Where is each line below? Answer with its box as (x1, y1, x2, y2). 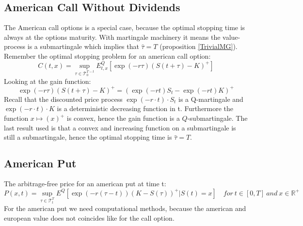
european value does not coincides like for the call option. (4, 213, 175, 223)
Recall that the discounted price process (4, 94, 123, 104)
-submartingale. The (187, 113, 248, 123)
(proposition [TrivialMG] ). (159, 41, 238, 51)
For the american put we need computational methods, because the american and (4, 203, 246, 213)
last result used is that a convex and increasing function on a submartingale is (4, 122, 236, 132)
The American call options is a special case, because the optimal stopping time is (4, 22, 245, 32)
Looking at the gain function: (4, 76, 91, 86)
